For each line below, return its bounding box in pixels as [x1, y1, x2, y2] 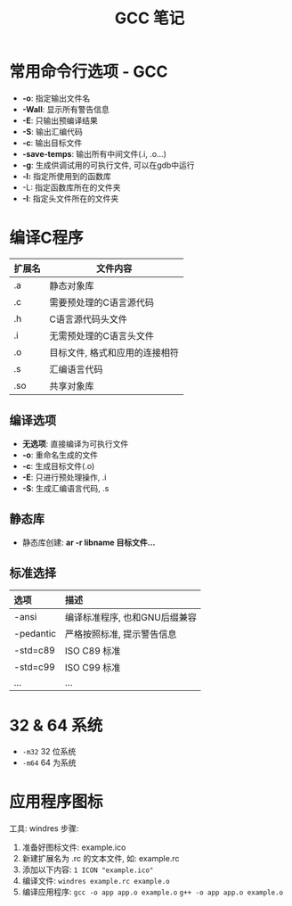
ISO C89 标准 [64, 645, 121, 657]
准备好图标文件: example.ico [21, 842, 126, 852]
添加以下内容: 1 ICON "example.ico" [21, 864, 154, 875]
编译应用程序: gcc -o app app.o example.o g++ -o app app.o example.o [21, 886, 283, 897]
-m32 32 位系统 [21, 746, 77, 757]
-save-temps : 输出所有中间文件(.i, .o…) [21, 148, 166, 159]
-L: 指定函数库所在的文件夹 [21, 182, 122, 193]
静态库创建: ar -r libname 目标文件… [21, 537, 156, 548]
